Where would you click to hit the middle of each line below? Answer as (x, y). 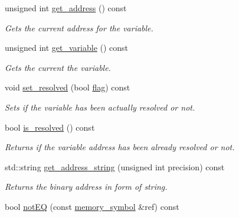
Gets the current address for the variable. (79, 27)
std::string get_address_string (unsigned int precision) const (115, 166)
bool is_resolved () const (50, 127)
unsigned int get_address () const (66, 8)
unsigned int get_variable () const (67, 48)
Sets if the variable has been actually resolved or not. (100, 107)
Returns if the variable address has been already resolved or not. (120, 147)
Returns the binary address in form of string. (86, 187)
